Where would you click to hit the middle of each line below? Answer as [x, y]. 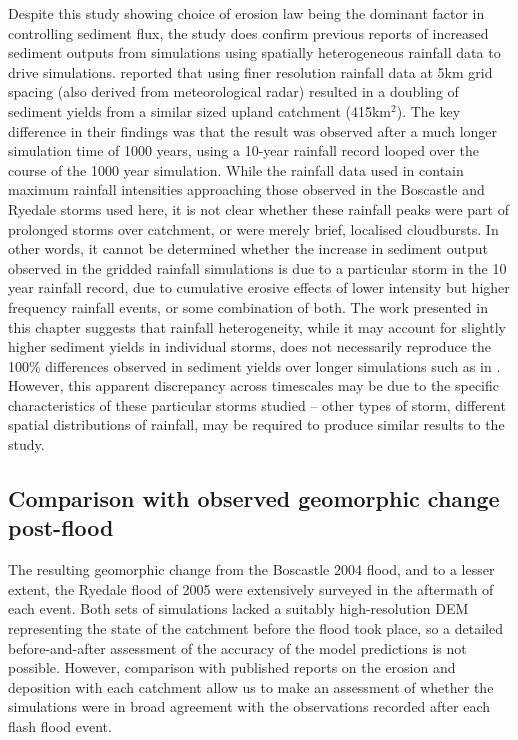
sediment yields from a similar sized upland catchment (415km [200, 110]
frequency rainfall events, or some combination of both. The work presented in [248, 306]
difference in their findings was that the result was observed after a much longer [253, 130]
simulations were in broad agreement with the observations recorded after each [249, 706]
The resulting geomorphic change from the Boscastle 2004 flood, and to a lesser [251, 569]
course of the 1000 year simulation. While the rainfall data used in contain [236, 169]
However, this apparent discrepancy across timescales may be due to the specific [254, 385]
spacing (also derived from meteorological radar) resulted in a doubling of [233, 91]
